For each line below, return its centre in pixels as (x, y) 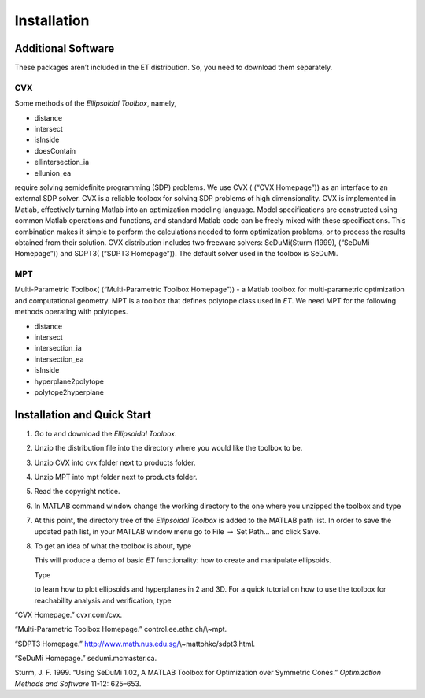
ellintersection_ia (62, 162)
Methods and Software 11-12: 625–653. (78, 683)
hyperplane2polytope (69, 381)
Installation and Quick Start (83, 415)
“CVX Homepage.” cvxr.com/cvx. (68, 614)
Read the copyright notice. (78, 492)
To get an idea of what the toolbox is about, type (113, 546)
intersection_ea (59, 359)
